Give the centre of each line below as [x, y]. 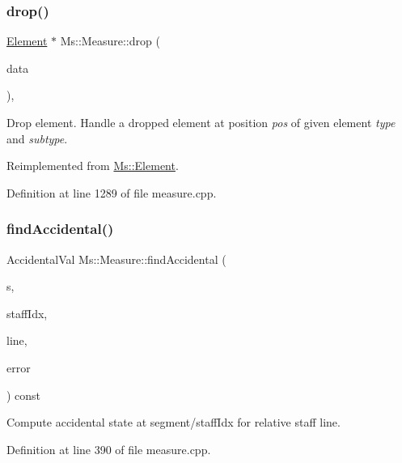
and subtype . [37, 138]
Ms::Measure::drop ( [110, 41]
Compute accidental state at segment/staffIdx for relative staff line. [173, 422]
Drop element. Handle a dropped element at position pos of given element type [201, 122]
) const [24, 395]
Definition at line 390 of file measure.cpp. [109, 449]
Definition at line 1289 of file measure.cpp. [112, 192]
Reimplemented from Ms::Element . [93, 166]
